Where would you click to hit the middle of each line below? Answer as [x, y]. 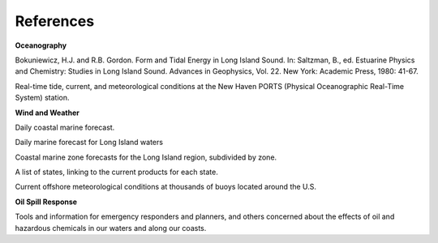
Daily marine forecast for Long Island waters [89, 143]
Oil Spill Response [46, 202]
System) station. [42, 98]
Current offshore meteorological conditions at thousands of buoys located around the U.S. [165, 187]
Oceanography [41, 45]
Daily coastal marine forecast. [65, 127]
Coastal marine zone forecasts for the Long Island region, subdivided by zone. [146, 157]
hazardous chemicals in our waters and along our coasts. [111, 228]
